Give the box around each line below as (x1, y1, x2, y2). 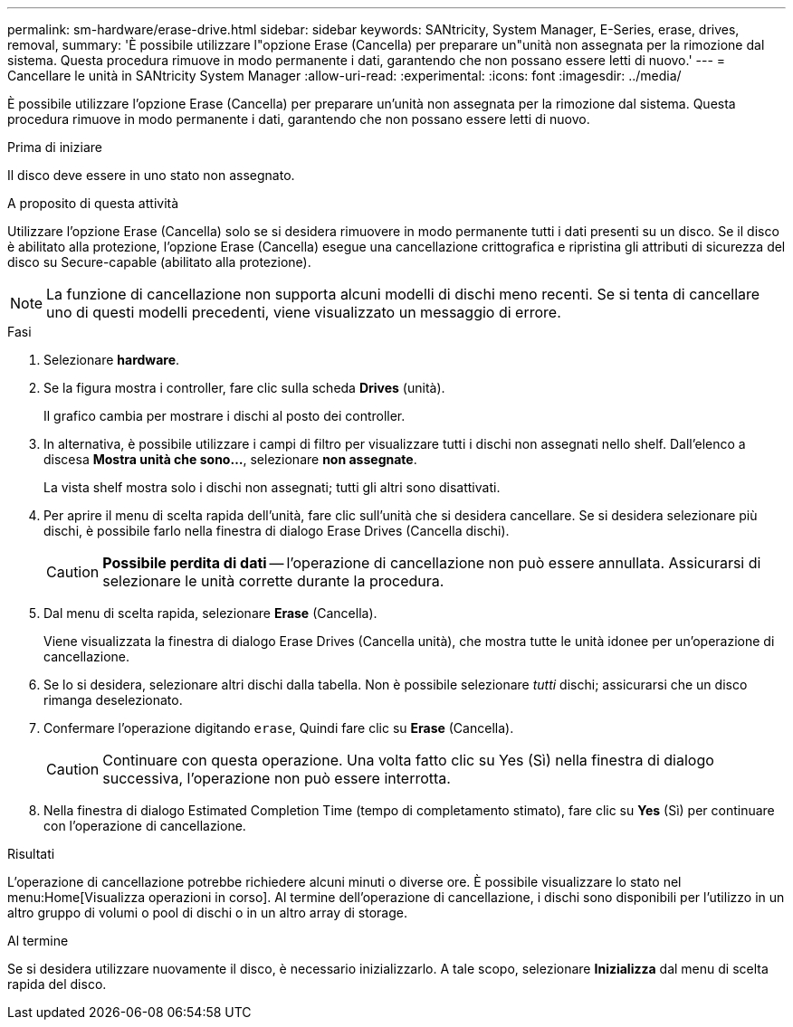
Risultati (7, 846, 55, 861)
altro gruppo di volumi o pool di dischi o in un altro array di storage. (7, 905, 407, 920)
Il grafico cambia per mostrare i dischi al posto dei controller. (43, 408, 406, 423)
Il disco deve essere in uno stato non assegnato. (7, 167, 295, 183)
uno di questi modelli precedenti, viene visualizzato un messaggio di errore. (46, 303, 561, 321)
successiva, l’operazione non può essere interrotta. (102, 769, 451, 787)
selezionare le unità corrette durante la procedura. (102, 572, 444, 590)
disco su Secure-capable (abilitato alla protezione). (7, 254, 311, 270)
